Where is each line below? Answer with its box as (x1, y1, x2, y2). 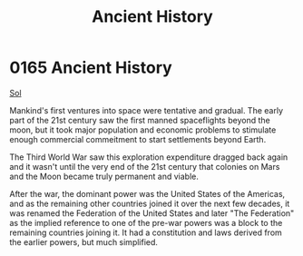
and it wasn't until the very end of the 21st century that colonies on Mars (9, 161, 280, 172)
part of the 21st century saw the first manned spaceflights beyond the (9, 114, 270, 125)
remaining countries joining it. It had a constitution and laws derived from (9, 227, 283, 238)
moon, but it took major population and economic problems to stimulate (9, 124, 277, 135)
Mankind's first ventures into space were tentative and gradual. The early (9, 104, 284, 115)
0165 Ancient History (9, 57, 172, 78)
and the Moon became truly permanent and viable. (9, 171, 200, 182)
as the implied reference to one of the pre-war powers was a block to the (9, 217, 283, 228)
